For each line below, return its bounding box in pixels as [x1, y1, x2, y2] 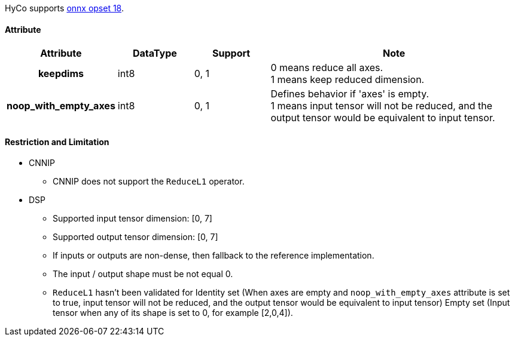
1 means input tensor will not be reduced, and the [270, 100, 493, 112]
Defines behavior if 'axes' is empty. [270, 88, 429, 100]
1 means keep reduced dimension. [270, 73, 425, 86]
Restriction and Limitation [5, 136, 109, 147]
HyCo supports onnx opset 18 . [5, 3, 124, 13]
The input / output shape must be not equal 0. [53, 269, 233, 279]
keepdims [38, 67, 84, 80]
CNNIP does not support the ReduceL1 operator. [53, 176, 245, 187]
